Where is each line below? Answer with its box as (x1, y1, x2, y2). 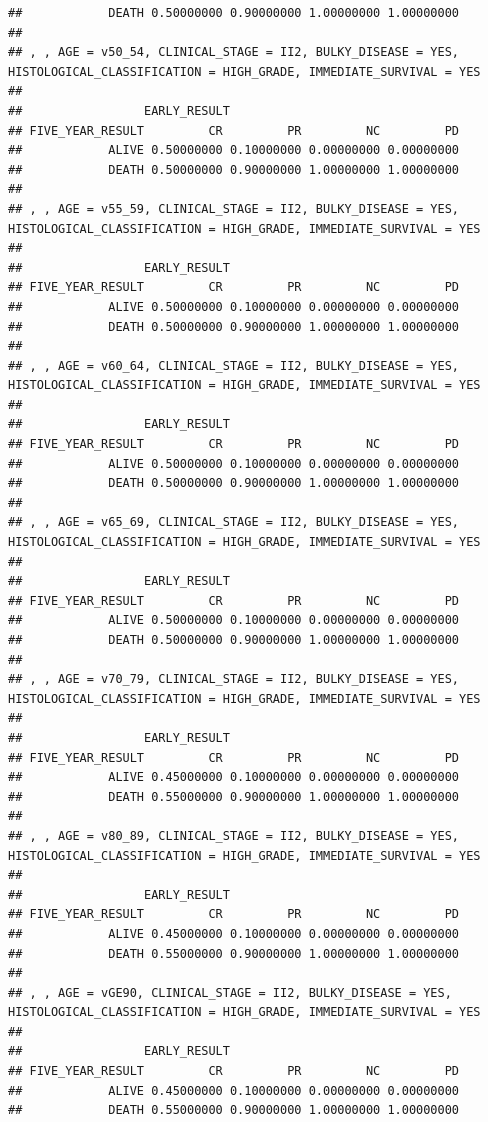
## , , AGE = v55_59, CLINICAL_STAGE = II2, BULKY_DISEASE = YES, (8, 201, 460, 216)
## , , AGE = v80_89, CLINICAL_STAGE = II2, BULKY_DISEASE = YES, (8, 828, 460, 843)
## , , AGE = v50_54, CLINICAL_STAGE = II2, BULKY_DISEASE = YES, (8, 45, 460, 60)
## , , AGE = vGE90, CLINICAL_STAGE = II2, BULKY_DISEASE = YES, (8, 985, 452, 1000)
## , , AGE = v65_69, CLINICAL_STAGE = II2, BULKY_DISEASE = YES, (8, 515, 460, 530)
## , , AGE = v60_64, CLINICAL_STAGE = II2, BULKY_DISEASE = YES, (8, 358, 460, 373)
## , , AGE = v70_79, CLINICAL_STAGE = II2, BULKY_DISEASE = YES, (8, 672, 460, 687)
